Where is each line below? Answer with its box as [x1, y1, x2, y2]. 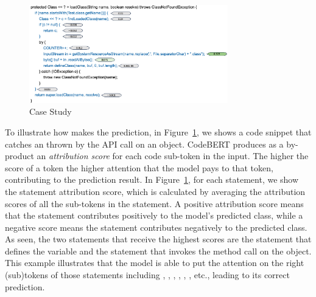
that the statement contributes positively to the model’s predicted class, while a [5, 209, 303, 222]
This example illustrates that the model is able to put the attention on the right [5, 256, 304, 269]
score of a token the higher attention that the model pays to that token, [5, 161, 273, 174]
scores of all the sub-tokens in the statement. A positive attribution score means [5, 197, 304, 210]
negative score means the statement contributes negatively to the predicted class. [5, 220, 307, 233]
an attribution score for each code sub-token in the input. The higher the [37, 149, 309, 162]
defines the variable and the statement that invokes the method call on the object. [5, 244, 312, 257]
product [5, 149, 34, 162]
